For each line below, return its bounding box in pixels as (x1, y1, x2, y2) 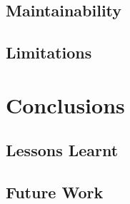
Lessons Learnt (6, 139, 119, 161)
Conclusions (6, 90, 125, 119)
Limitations (6, 41, 92, 63)
